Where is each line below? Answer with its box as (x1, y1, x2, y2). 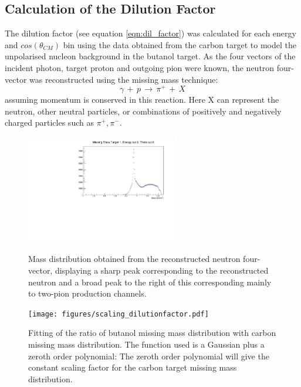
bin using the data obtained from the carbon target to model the (63, 38, 296, 51)
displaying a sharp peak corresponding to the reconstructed (55, 264, 269, 276)
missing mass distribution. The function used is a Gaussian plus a (28, 338, 265, 351)
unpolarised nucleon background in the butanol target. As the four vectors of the (5, 50, 296, 62)
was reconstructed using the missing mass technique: (29, 73, 218, 85)
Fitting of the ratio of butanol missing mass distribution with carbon (28, 327, 276, 339)
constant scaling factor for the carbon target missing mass (28, 361, 237, 373)
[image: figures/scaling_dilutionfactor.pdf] (28, 309, 209, 318)
